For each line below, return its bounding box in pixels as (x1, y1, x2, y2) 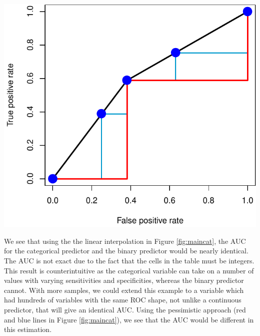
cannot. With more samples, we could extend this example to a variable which (4, 284, 244, 295)
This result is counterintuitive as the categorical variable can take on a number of (4, 265, 254, 275)
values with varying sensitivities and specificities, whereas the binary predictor (4, 275, 244, 285)
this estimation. (4, 324, 52, 334)
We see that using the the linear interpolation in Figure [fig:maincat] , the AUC (4, 235, 246, 246)
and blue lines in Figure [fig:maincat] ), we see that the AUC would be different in (4, 314, 254, 324)
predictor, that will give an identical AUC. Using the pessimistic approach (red (4, 304, 246, 314)
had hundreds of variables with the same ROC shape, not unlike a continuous (4, 294, 241, 305)
